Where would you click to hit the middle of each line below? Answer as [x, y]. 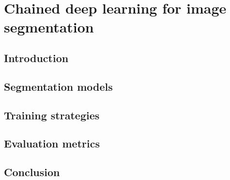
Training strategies [52, 115]
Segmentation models [58, 86]
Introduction [36, 57]
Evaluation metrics [52, 143]
